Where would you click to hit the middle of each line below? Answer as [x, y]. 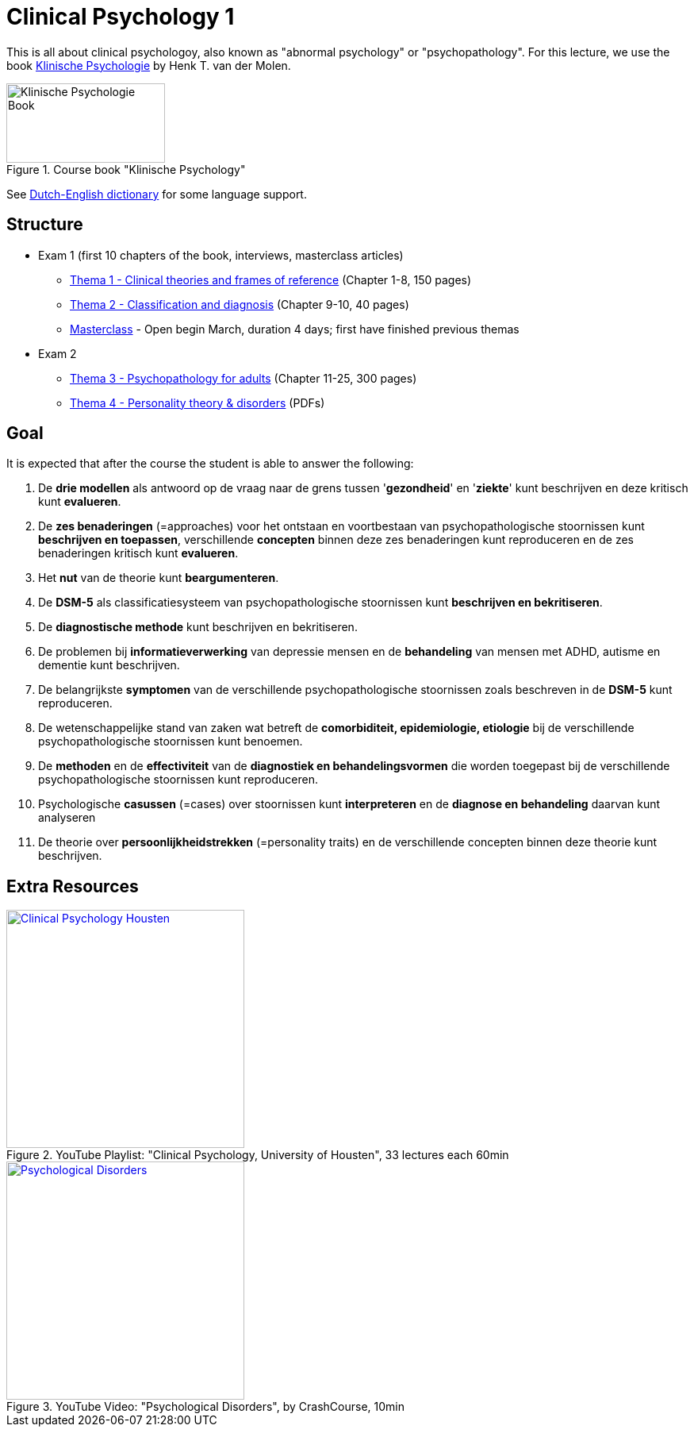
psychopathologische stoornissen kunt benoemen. [171, 742]
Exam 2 [58, 353]
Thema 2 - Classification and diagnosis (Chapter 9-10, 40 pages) [240, 304]
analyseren [67, 818]
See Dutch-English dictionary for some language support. [157, 194]
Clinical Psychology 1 [121, 17]
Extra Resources [73, 886]
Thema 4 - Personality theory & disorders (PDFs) [197, 403]
